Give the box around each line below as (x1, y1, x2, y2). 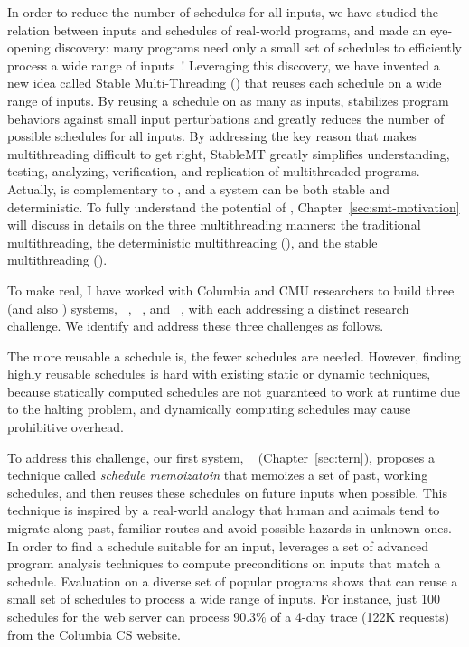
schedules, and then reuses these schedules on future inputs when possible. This (7, 483, 448, 502)
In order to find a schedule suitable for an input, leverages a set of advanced (7, 536, 428, 555)
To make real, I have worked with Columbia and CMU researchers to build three (7, 280, 455, 299)
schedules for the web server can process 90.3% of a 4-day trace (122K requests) (7, 607, 450, 625)
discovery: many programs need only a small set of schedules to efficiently (54, 38, 462, 57)
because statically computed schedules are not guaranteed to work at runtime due (7, 381, 460, 400)
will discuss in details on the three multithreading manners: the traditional (7, 215, 421, 234)
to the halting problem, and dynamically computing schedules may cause (7, 399, 411, 418)
